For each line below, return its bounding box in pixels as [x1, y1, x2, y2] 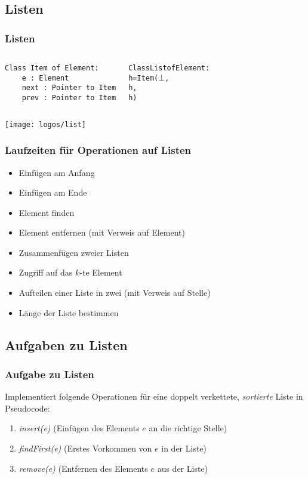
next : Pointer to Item [21, 84, 116, 92]
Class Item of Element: [5, 64, 99, 72]
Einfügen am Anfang [19, 166, 95, 178]
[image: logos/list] [5, 120, 87, 129]
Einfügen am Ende [19, 186, 87, 199]
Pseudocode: [5, 401, 50, 414]
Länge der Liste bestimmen [19, 306, 119, 319]
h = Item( [128, 73, 159, 82]
